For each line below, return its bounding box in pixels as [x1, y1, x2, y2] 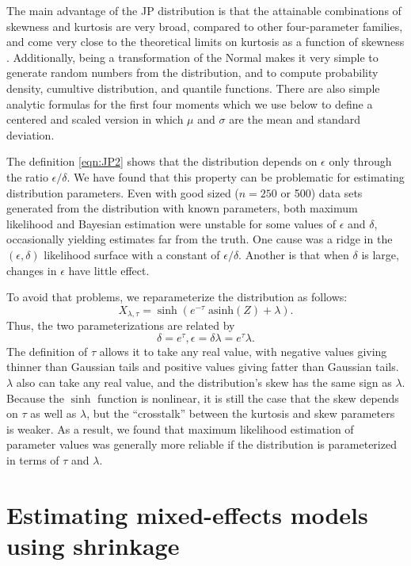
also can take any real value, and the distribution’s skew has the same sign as [16, 374, 392, 390]
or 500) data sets [280, 184, 363, 201]
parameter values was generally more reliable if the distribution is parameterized [6, 436, 397, 453]
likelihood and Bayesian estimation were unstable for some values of [6, 215, 336, 231]
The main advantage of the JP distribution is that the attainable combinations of [6, 2, 401, 18]
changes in [6, 262, 57, 278]
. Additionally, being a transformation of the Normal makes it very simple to [6, 48, 379, 65]
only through [329, 153, 392, 170]
